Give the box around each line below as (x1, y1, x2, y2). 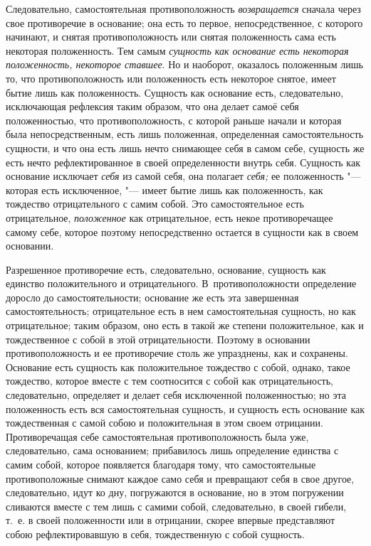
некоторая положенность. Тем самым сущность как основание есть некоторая (6, 43, 349, 58)
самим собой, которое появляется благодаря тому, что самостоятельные (6, 457, 316, 471)
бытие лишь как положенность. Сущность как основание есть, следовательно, (6, 85, 344, 100)
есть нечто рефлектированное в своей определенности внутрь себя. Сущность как (6, 154, 360, 169)
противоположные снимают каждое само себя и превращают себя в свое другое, (6, 471, 355, 486)
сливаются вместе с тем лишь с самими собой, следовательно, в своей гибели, (6, 498, 347, 513)
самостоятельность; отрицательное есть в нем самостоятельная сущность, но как (6, 304, 356, 318)
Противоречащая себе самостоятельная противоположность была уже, (6, 429, 309, 444)
